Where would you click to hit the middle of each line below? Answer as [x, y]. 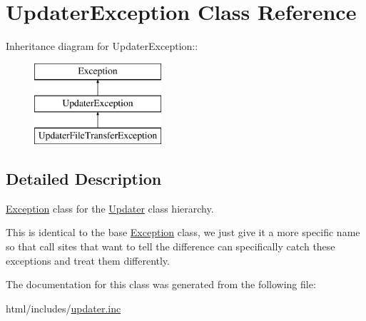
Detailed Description [84, 179]
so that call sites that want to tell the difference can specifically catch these [171, 246]
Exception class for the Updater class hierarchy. [110, 208]
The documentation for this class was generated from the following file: [161, 284]
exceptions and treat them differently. [88, 260]
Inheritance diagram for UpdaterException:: [102, 46]
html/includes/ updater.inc [63, 308]
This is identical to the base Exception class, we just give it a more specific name [183, 232]
